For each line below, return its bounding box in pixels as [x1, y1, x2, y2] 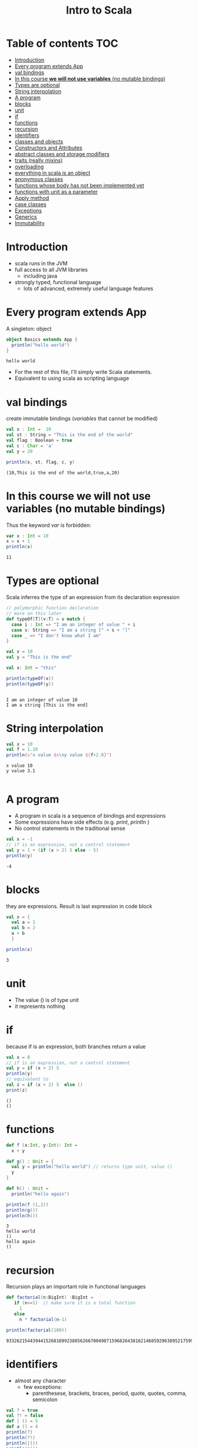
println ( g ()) [6, 1207, 38, 1213]
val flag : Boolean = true [6, 438, 72, 444]
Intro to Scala [65, 4, 133, 17]
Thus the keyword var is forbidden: [6, 521, 91, 529]
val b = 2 [11, 925, 35, 931]
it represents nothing [14, 1003, 66, 1010]
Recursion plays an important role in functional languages [6, 1283, 146, 1290]
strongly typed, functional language [14, 278, 101, 285]
